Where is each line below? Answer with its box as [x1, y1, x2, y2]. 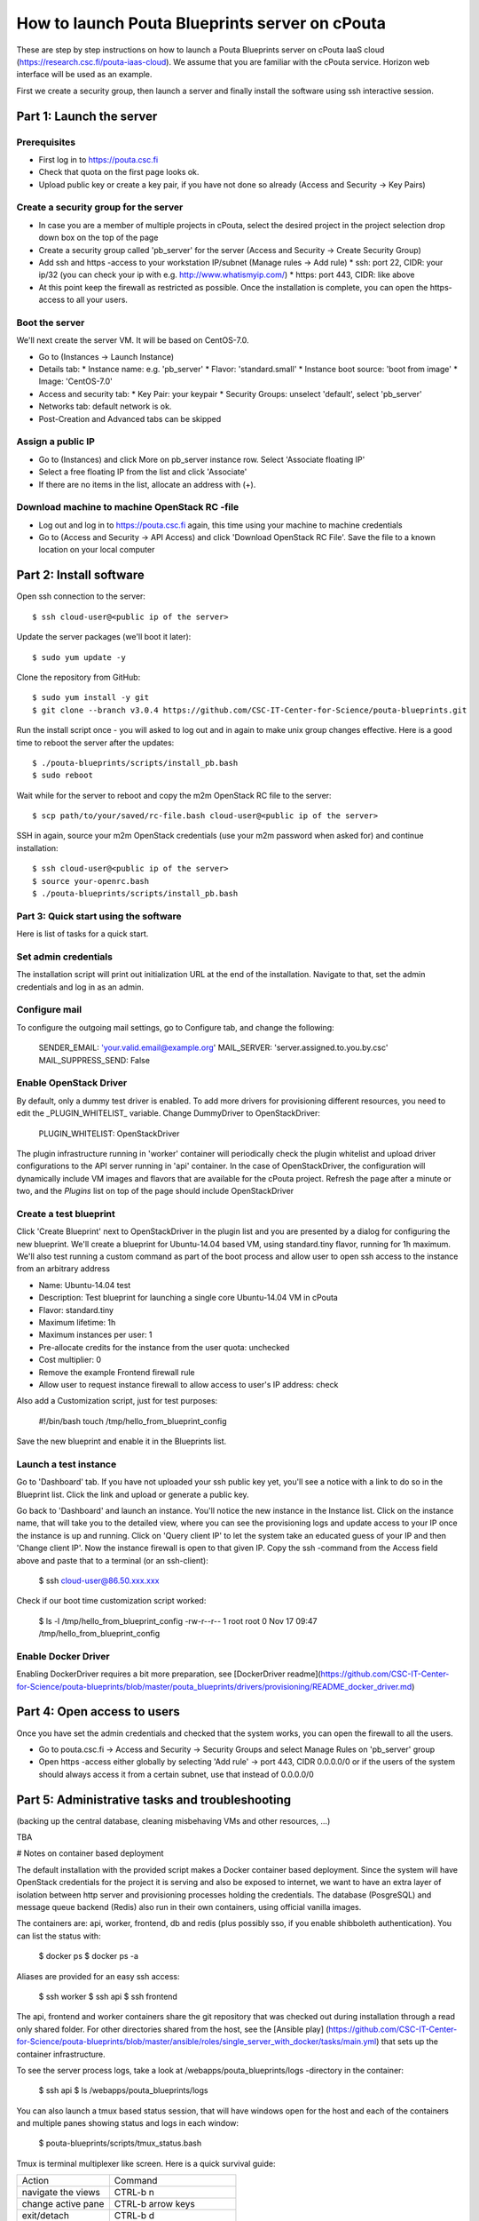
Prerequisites [16, 136, 75, 148]
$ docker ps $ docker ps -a [38, 1951, 139, 1962]
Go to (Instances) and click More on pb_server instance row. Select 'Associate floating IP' [38, 454, 365, 465]
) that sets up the [375, 2036, 439, 2047]
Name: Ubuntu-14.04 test [38, 1279, 131, 1290]
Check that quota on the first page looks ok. [38, 167, 200, 178]
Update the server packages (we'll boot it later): [16, 632, 192, 642]
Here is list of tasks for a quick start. [16, 928, 149, 939]
